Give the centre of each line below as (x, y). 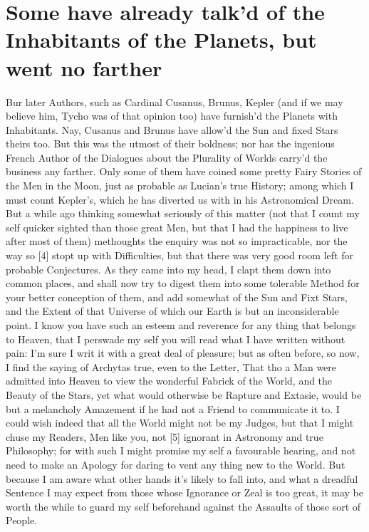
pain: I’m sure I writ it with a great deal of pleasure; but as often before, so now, (183, 353)
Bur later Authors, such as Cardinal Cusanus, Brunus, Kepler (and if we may (175, 101)
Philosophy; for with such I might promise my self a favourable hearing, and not (181, 450)
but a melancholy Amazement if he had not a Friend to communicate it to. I (173, 408)
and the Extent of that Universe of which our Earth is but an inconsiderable (172, 311)
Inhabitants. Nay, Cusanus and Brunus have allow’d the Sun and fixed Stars (172, 129)
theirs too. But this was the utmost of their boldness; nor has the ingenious (170, 144)
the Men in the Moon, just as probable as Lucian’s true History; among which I (180, 186)
